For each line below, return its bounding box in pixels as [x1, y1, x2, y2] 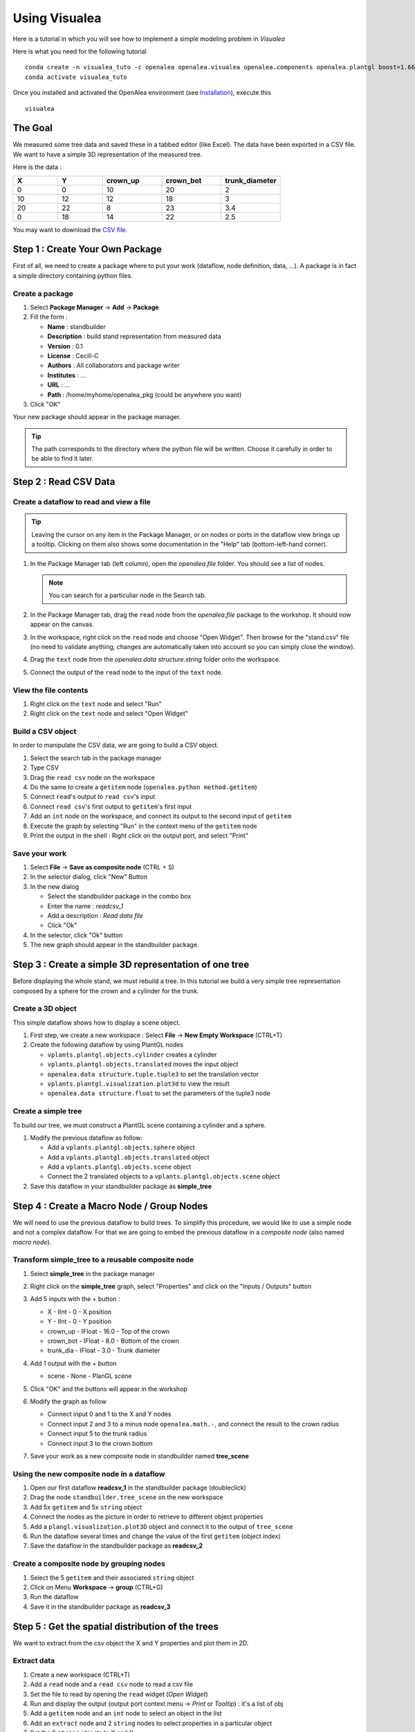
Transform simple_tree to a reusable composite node [12, 1255, 194, 1264]
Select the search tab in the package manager [30, 754, 162, 762]
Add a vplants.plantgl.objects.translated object [47, 1153, 210, 1161]
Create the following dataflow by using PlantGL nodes [30, 1041, 183, 1049]
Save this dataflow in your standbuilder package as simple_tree [30, 1182, 212, 1190]
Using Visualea [12, 10, 102, 26]
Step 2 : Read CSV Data [12, 476, 116, 488]
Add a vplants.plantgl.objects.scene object [47, 1163, 192, 1171]
